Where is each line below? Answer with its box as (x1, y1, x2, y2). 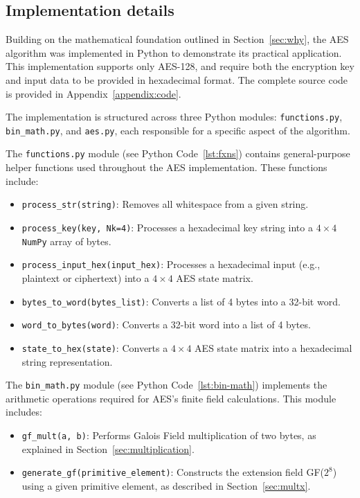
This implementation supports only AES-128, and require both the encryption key (6, 59, 354, 73)
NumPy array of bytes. (21, 233, 111, 248)
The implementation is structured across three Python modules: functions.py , (6, 109, 343, 124)
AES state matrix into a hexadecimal (195, 340, 352, 355)
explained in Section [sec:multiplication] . (21, 441, 195, 456)
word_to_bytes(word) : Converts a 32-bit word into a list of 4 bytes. (21, 317, 311, 332)
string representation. (21, 354, 113, 368)
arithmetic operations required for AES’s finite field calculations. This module (6, 391, 336, 405)
